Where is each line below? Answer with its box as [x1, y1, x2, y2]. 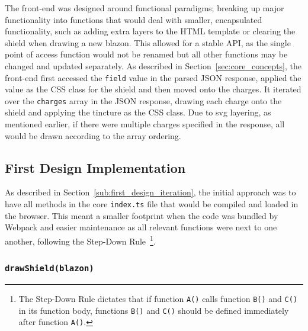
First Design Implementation [5, 158, 186, 176]
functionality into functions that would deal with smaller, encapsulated [5, 13, 262, 25]
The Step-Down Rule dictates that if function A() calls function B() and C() [18, 292, 298, 304]
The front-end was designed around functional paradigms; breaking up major [5, 2, 284, 14]
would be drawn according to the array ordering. [5, 129, 181, 142]
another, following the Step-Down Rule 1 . [5, 233, 156, 247]
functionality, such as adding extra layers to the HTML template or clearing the [5, 25, 296, 37]
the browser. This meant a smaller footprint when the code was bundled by [5, 209, 278, 221]
